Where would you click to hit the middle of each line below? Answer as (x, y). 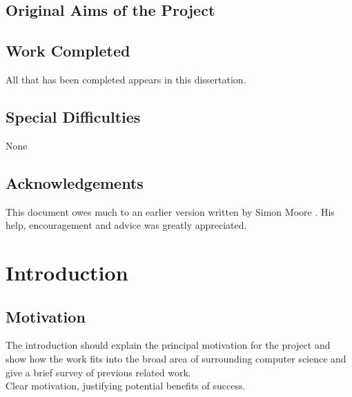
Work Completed (68, 51)
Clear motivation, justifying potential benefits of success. (126, 386)
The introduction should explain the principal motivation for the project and (168, 345)
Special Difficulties (73, 116)
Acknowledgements (75, 182)
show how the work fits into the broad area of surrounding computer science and (176, 358)
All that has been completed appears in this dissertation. (126, 79)
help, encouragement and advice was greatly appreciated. (126, 225)
